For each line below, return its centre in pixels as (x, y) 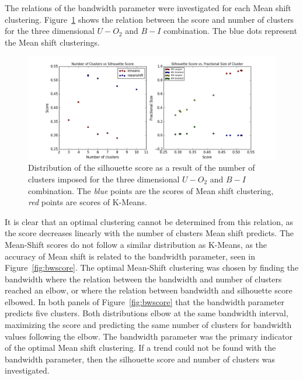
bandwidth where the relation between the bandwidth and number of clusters (143, 279)
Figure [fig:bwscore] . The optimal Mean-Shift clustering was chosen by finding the (152, 267)
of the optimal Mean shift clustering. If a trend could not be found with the (140, 348)
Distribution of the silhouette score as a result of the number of (142, 167)
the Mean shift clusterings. (52, 42)
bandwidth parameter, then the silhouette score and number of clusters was (140, 359)
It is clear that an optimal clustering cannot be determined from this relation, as (149, 221)
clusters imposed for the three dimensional (104, 179)
